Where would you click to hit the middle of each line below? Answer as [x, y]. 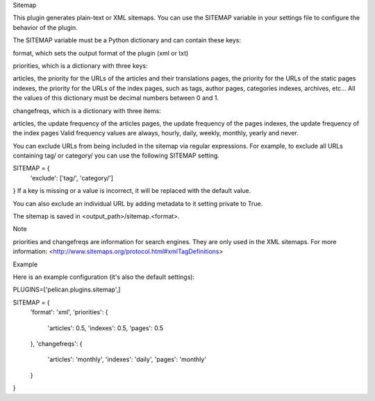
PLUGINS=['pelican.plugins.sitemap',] [67, 290]
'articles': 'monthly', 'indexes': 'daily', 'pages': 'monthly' [127, 359]
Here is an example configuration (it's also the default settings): [103, 277]
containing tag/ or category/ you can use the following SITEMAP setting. [116, 155]
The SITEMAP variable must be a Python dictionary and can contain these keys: [127, 40]
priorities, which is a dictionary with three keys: [81, 65]
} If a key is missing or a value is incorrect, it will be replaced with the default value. [132, 191]
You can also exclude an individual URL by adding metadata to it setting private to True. [138, 203]
